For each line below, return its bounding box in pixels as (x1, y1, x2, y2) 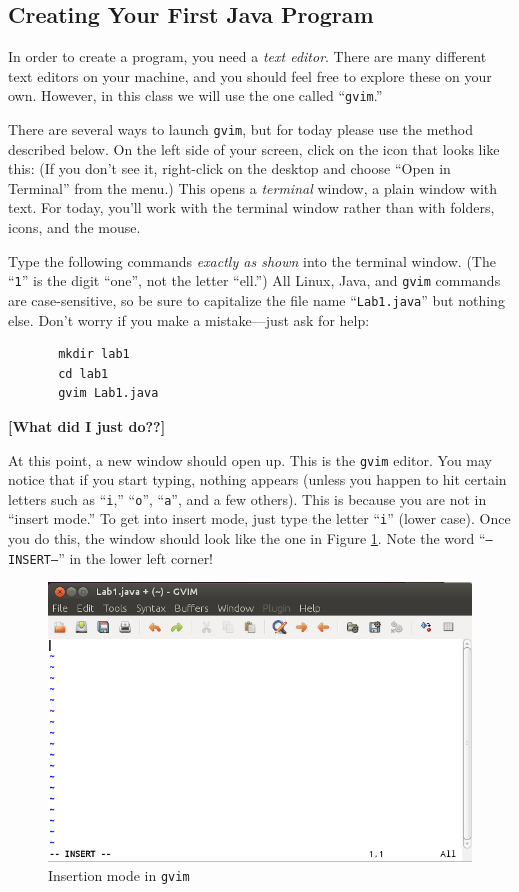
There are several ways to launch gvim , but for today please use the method (8, 119, 474, 140)
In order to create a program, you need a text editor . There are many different (8, 46, 487, 67)
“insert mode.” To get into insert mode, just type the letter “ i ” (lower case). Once (8, 508, 511, 529)
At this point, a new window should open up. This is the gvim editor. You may (8, 449, 493, 470)
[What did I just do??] (8, 415, 166, 436)
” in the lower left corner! (58, 547, 214, 568)
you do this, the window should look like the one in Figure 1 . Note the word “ (8, 528, 486, 549)
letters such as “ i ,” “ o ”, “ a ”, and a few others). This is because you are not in (8, 488, 487, 509)
